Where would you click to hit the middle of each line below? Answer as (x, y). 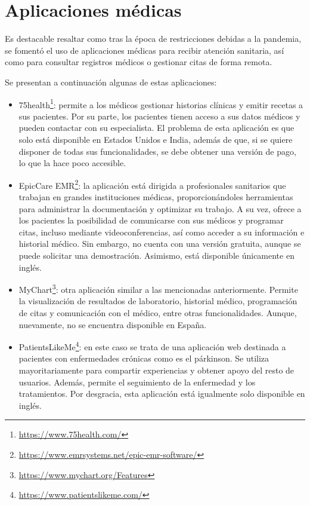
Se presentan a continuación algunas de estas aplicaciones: (111, 82)
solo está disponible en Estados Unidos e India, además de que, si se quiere (156, 139)
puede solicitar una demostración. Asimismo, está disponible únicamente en (156, 255)
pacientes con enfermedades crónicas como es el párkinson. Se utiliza (144, 358)
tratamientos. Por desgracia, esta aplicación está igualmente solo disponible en (162, 394)
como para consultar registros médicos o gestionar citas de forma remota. (139, 62)
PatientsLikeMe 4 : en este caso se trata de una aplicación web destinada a (152, 346)
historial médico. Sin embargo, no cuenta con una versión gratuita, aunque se (160, 244)
